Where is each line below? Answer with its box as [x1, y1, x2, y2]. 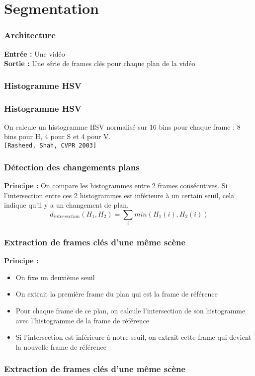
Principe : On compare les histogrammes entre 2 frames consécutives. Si [4, 180, 228, 190]
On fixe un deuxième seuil [15, 272, 95, 282]
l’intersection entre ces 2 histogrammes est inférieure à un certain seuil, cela [4, 190, 235, 200]
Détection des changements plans [4, 160, 140, 173]
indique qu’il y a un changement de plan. [4, 200, 129, 210]
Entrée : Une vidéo [4, 48, 65, 59]
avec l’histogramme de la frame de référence [15, 315, 149, 325]
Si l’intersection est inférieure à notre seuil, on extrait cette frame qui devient [15, 332, 252, 342]
